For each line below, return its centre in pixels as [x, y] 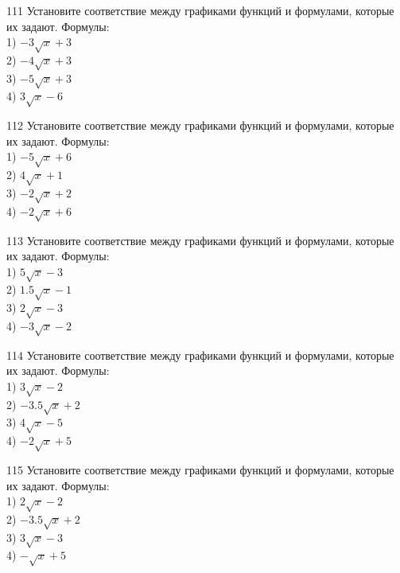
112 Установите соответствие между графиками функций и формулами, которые [200, 125]
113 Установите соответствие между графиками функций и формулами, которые [200, 240]
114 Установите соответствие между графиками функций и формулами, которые [200, 355]
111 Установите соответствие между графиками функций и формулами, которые [200, 10]
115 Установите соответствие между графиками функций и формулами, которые [200, 470]
